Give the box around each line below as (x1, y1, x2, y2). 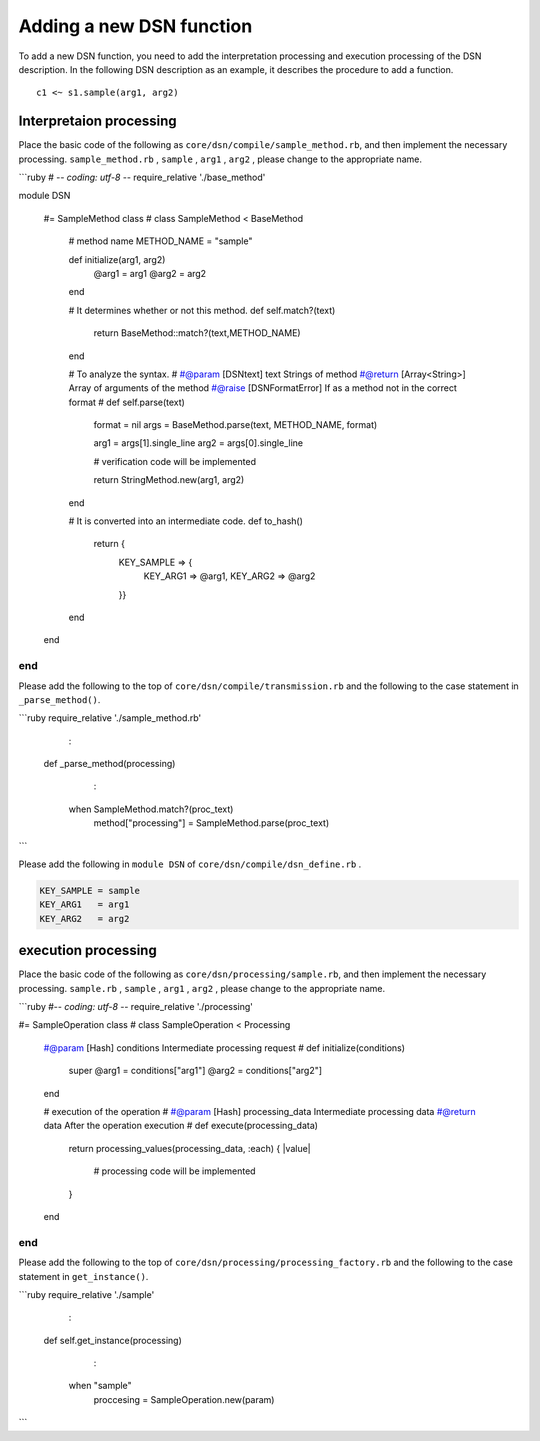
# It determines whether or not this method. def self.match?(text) (68, 304, 336, 316)
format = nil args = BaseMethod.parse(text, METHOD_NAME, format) (93, 419, 378, 431)
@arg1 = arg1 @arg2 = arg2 (93, 267, 207, 279)
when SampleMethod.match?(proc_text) (68, 803, 234, 815)
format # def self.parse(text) (68, 396, 185, 408)
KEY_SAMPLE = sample (39, 885, 140, 897)
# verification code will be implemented (93, 455, 257, 467)
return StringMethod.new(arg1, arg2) (93, 474, 245, 486)
